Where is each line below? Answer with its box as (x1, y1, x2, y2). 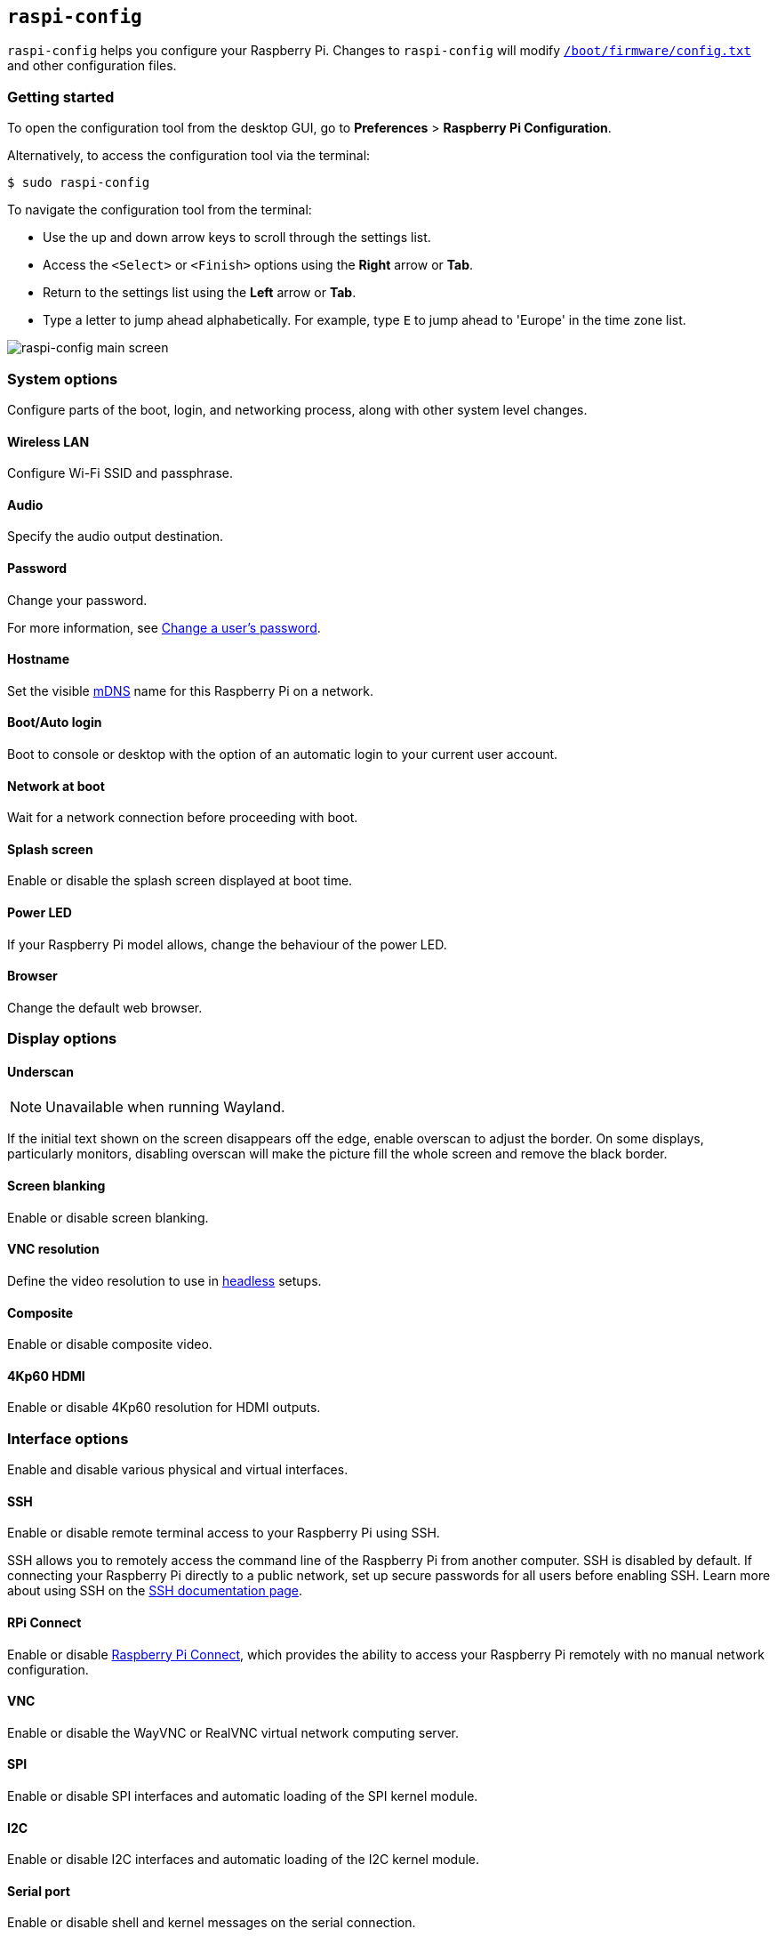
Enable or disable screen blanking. (7, 1209, 209, 1225)
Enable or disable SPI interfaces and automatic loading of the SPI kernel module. (7, 1788, 478, 1804)
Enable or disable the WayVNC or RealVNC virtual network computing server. (7, 1724, 459, 1740)
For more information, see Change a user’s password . (7, 619, 321, 635)
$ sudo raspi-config (7, 175, 150, 190)
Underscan (7, 1063, 74, 1079)
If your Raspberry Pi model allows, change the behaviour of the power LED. (7, 936, 447, 952)
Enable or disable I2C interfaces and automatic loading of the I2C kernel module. (7, 1852, 480, 1868)
